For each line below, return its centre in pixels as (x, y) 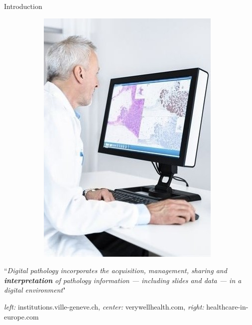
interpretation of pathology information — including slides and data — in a (123, 280)
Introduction (23, 6)
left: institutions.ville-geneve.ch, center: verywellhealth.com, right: (104, 306)
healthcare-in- (227, 306)
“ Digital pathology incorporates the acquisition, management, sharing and (116, 270)
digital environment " (35, 290)
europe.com (21, 316)
